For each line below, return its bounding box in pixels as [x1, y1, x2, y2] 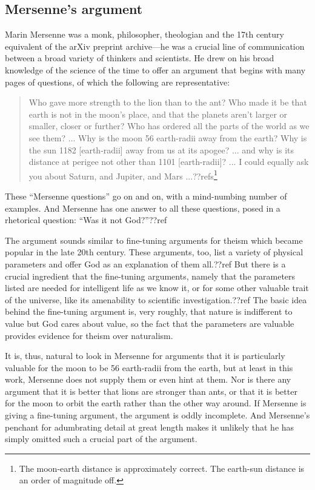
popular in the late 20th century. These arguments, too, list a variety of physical [5, 246, 303, 258]
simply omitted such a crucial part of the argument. [5, 432, 197, 445]
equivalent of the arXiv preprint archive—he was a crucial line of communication [5, 39, 305, 52]
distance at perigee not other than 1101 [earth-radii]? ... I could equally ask [28, 155, 309, 168]
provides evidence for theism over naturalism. [5, 329, 173, 341]
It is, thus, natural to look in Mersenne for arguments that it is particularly [5, 349, 285, 362]
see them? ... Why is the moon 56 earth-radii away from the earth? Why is [28, 131, 307, 144]
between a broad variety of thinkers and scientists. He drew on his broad [5, 52, 274, 64]
